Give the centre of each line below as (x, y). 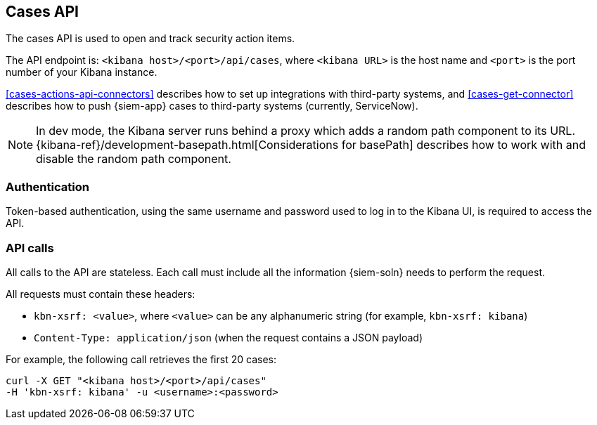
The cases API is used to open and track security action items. (150, 39)
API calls (30, 248)
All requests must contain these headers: (101, 294)
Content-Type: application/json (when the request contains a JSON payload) (228, 337)
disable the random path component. (134, 159)
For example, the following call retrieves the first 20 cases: (141, 359)
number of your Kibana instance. (82, 72)
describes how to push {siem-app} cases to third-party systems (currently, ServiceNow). (212, 106)
